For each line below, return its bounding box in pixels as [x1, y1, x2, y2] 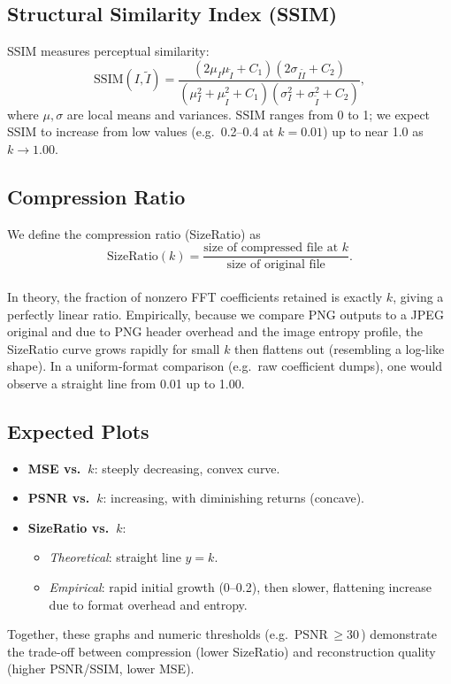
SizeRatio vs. [27, 518, 110, 536]
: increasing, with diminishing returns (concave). [103, 488, 365, 507]
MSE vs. [27, 458, 81, 477]
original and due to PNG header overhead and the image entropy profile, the [7, 322, 423, 341]
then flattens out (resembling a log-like [234, 339, 445, 357]
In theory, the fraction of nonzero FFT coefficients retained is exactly [7, 287, 383, 305]
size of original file [226, 258, 325, 272]
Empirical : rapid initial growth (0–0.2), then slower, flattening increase [49, 578, 432, 596]
